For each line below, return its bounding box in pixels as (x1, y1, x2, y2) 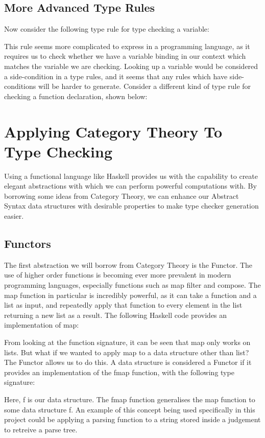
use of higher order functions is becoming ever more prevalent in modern (4, 269, 231, 280)
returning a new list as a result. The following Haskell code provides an (4, 309, 227, 320)
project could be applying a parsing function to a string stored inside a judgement (4, 414, 261, 425)
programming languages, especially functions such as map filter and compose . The (4, 280, 261, 290)
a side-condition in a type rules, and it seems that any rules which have (4, 71, 228, 81)
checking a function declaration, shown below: (4, 90, 148, 101)
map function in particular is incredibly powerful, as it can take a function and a (4, 289, 257, 300)
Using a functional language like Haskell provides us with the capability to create (4, 170, 258, 181)
